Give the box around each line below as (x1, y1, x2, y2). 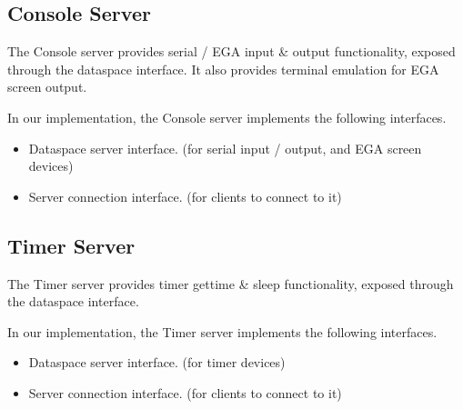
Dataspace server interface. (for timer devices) (28, 353, 286, 372)
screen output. (7, 77, 87, 96)
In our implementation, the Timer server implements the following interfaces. (7, 322, 438, 341)
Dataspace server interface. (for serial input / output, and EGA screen (28, 138, 422, 157)
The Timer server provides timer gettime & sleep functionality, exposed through (7, 274, 454, 293)
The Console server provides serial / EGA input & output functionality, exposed (7, 42, 456, 61)
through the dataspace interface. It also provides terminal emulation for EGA (7, 59, 439, 78)
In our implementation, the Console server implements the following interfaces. (7, 107, 447, 126)
